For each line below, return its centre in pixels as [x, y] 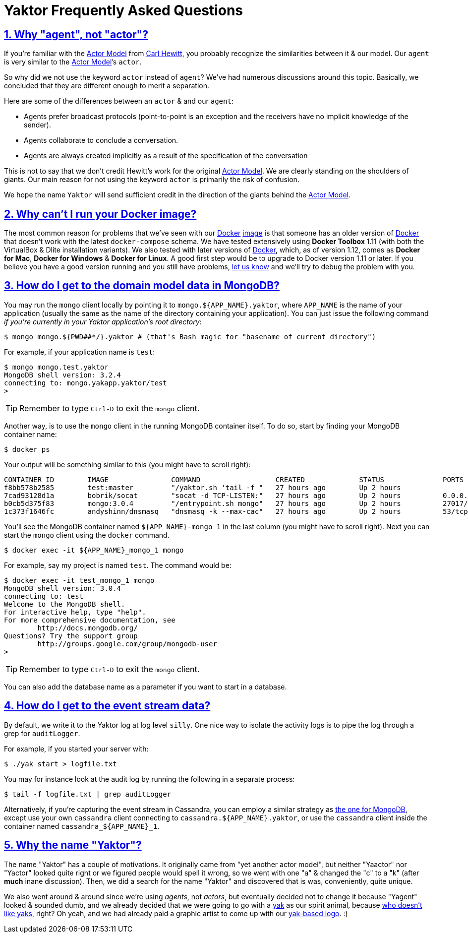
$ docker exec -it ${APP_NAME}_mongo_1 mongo [94, 550]
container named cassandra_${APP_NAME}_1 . [82, 826]
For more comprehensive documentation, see [90, 620]
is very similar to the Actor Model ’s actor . [73, 62]
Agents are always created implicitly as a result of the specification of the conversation [166, 156]
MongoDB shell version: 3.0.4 [63, 588]
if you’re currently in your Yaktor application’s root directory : [103, 321]
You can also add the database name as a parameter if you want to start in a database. [146, 687]
